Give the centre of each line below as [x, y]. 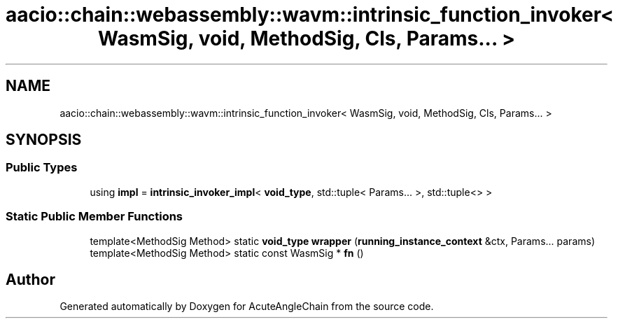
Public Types [42, 168]
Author [30, 279]
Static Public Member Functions [94, 217]
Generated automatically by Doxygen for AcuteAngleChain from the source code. [247, 307]
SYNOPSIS [44, 140]
